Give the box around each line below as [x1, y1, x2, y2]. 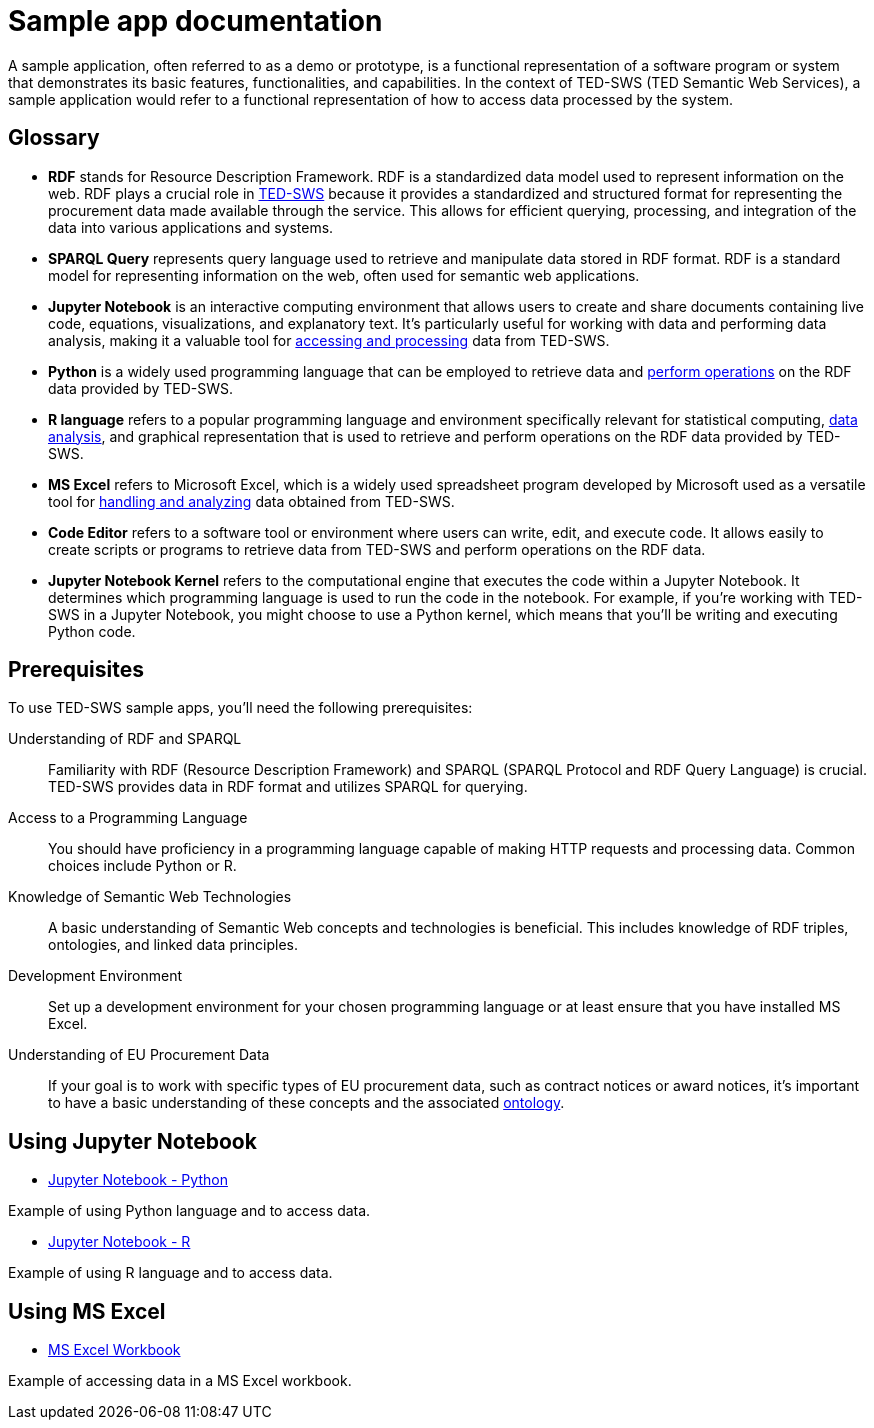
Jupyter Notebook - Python [48, 1171, 228, 1189]
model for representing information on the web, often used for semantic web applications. [48, 266, 640, 284]
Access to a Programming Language [8, 809, 248, 827]
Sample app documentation [8, 4, 383, 38]
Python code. [48, 622, 136, 640]
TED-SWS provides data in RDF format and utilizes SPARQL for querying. [48, 778, 528, 796]
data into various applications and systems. [48, 218, 334, 236]
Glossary [8, 125, 100, 151]
